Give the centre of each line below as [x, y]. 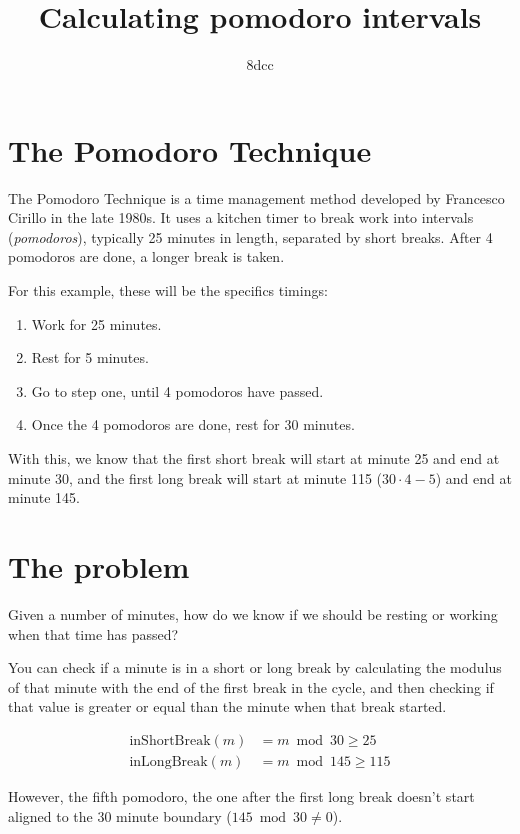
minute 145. [44, 497]
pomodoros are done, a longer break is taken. [146, 256]
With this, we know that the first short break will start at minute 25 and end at [254, 458]
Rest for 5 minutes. [90, 357]
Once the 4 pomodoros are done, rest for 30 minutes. [193, 424]
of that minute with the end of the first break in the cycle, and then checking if [251, 686]
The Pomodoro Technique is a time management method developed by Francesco [256, 197]
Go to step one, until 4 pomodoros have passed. [177, 390]
